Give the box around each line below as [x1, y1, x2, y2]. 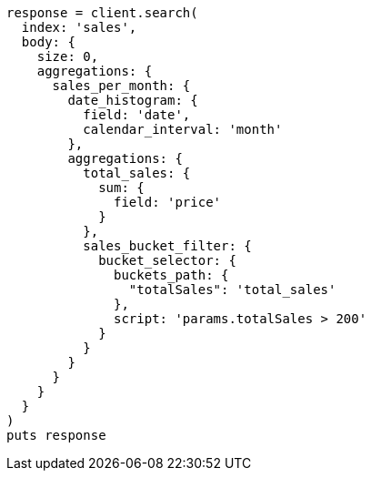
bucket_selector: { [98, 253, 236, 268]
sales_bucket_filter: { [83, 239, 252, 253]
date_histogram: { [67, 93, 198, 107]
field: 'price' [114, 195, 222, 209]
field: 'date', [83, 107, 191, 122]
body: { [21, 35, 75, 49]
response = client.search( [6, 5, 198, 20]
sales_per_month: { [52, 78, 191, 93]
